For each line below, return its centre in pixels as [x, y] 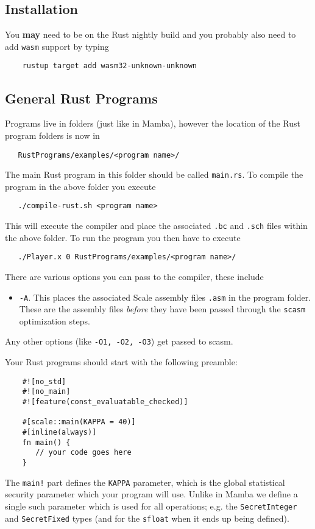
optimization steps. [55, 321]
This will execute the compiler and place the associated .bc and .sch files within [156, 226]
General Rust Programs [81, 98]
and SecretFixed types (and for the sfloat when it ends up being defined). [147, 518]
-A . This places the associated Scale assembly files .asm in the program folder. [165, 297]
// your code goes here [83, 453]
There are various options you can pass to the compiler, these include [134, 276]
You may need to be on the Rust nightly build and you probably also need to [150, 34]
